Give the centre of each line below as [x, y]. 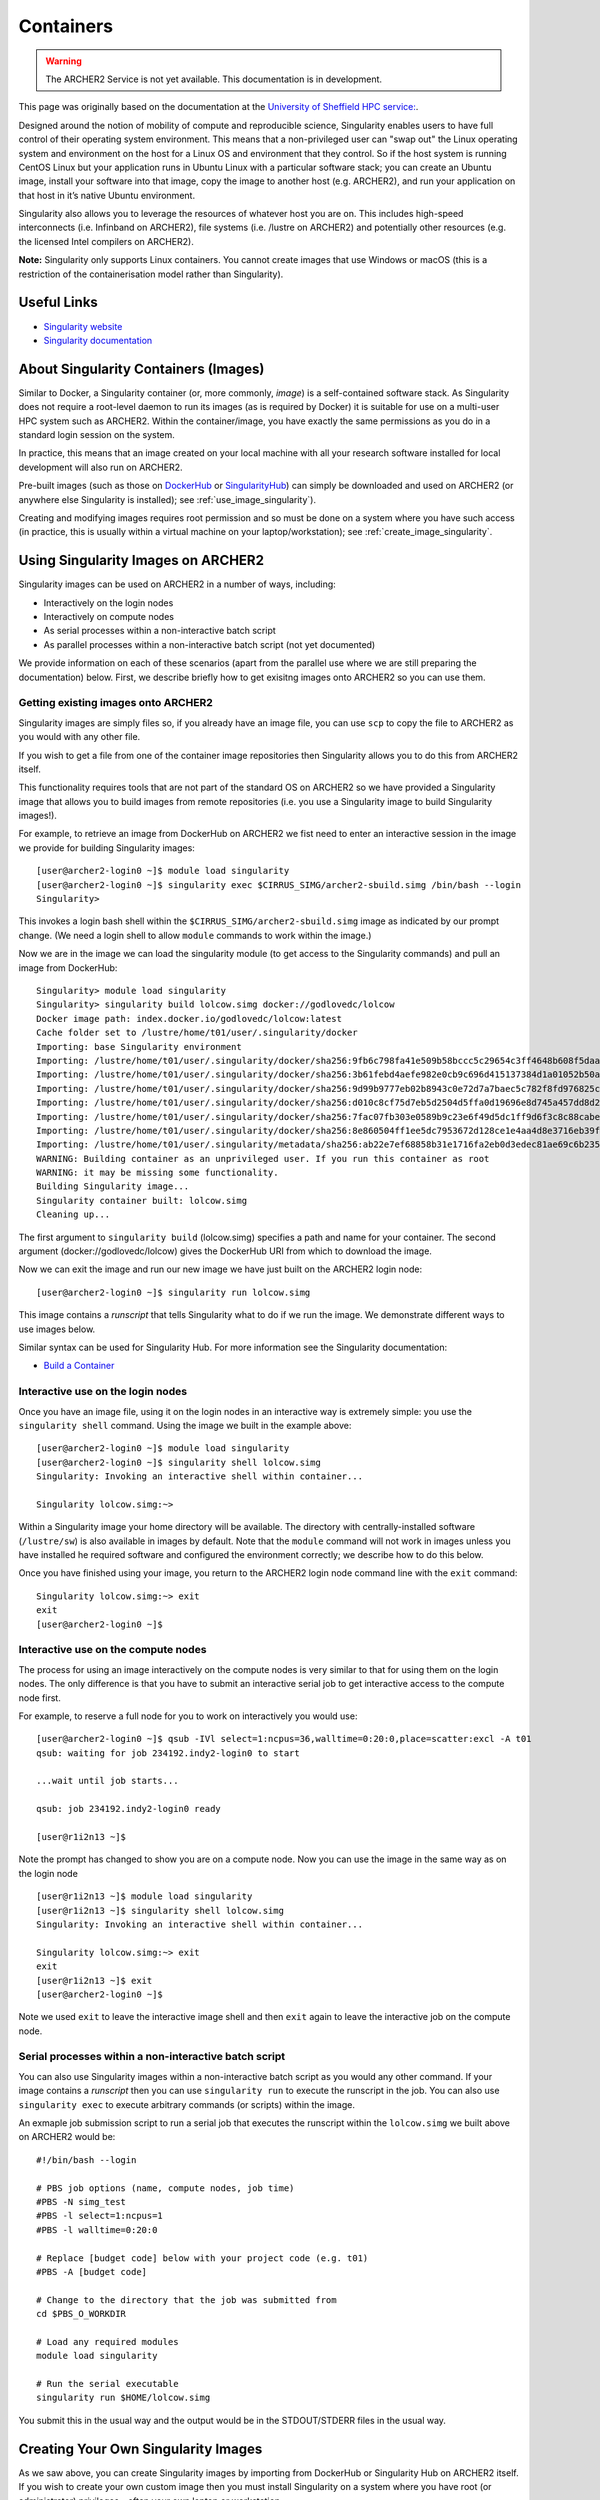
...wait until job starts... [107, 1781]
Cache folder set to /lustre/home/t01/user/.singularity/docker [197, 1033]
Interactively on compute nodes [109, 617]
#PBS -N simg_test [81, 2201]
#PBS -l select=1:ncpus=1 [100, 2216]
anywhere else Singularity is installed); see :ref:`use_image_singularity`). [167, 499]
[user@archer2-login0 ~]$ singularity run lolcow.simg [173, 1292]
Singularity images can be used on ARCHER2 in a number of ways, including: [177, 584]
